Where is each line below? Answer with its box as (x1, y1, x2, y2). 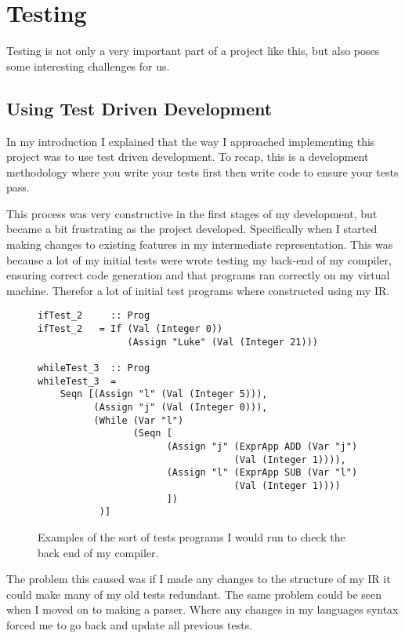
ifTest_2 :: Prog (38, 310, 150, 322)
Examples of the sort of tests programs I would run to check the (38, 528, 345, 545)
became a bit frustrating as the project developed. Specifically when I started (6, 221, 378, 237)
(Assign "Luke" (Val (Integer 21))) (127, 336, 318, 348)
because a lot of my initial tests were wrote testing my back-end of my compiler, (6, 251, 392, 268)
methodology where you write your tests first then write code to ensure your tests (6, 163, 399, 180)
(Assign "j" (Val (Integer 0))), (93, 402, 268, 414)
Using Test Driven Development (6, 96, 273, 120)
